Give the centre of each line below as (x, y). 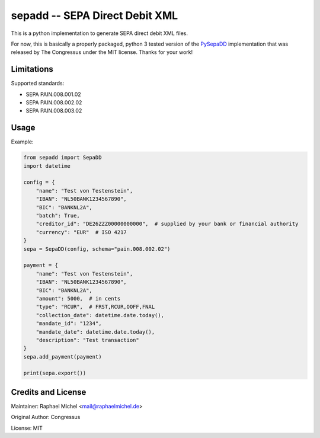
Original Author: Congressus (46, 417)
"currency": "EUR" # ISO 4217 (81, 232)
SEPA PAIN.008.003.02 (54, 111)
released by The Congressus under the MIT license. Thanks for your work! (102, 52)
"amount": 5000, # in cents (78, 298)
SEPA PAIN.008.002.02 (54, 103)
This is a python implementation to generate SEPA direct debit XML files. (99, 33)
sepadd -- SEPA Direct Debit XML (95, 15)
